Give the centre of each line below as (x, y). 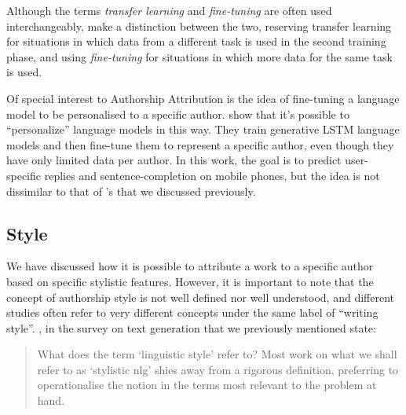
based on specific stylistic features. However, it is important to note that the (190, 281)
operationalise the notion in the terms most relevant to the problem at (207, 385)
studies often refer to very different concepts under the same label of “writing (192, 312)
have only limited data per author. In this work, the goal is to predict (174, 160)
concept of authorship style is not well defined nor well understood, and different (200, 297)
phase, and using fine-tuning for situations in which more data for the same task (199, 56)
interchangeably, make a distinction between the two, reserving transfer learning (199, 26)
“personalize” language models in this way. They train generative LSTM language (203, 129)
